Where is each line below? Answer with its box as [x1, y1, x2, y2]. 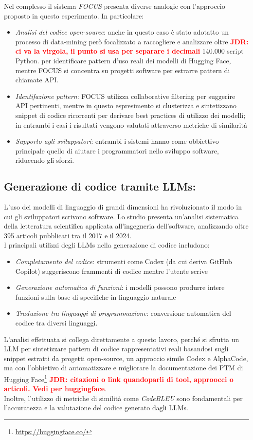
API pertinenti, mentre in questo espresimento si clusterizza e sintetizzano [15, 100, 236, 111]
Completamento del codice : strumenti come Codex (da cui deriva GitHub [15, 256, 232, 267]
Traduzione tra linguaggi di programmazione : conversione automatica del [15, 308, 231, 318]
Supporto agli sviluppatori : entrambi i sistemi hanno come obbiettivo [15, 136, 219, 146]
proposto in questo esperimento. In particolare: [4, 10, 144, 20]
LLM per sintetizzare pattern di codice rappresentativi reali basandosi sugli [4, 344, 229, 354]
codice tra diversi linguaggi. [15, 318, 98, 328]
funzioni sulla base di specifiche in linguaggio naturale [15, 291, 176, 302]
